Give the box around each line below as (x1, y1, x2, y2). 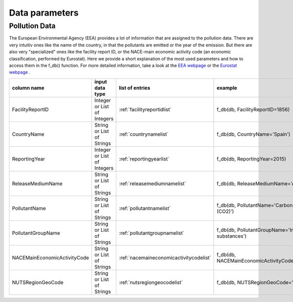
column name (12, 84, 44, 91)
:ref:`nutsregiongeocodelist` (119, 279, 183, 285)
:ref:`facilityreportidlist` (119, 106, 172, 113)
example (216, 84, 237, 91)
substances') (216, 232, 247, 239)
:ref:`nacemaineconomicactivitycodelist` (119, 254, 211, 261)
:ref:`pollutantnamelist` (119, 205, 171, 212)
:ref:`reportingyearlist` (119, 155, 169, 162)
